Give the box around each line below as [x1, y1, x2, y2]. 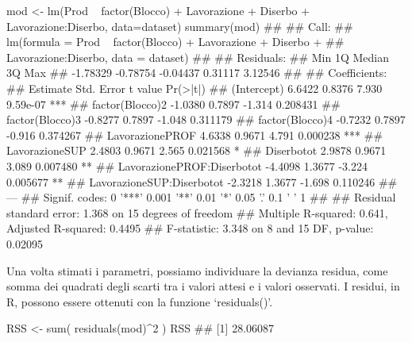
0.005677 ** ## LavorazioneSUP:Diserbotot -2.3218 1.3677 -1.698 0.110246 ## [6, 173, 398, 190]
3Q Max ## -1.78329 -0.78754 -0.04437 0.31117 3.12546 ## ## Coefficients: [6, 64, 387, 81]
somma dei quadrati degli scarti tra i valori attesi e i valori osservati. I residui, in [6, 278, 400, 294]
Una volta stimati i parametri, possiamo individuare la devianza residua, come [6, 262, 388, 279]
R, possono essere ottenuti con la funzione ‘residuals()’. [6, 293, 273, 309]
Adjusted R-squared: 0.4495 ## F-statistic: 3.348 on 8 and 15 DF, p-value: [6, 220, 374, 236]
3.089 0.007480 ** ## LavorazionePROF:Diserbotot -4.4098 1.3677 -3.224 [6, 157, 368, 174]
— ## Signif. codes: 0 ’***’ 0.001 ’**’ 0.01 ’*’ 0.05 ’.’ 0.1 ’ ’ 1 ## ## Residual [6, 189, 396, 206]
